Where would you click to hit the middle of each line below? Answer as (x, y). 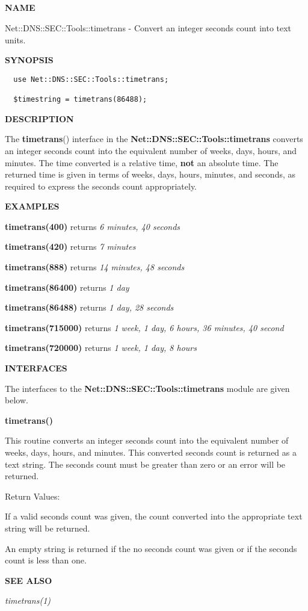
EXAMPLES (32, 206)
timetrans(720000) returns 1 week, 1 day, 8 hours (101, 348)
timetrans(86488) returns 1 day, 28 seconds (89, 307)
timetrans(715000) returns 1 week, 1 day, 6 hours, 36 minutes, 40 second (144, 327)
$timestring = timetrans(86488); (80, 100)
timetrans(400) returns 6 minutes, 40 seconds (93, 226)
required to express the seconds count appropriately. (101, 186)
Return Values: (32, 496)
